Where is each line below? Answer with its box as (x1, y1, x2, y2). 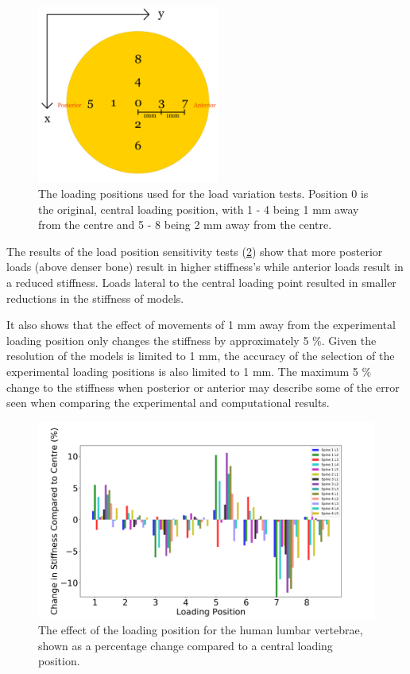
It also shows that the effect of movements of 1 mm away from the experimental (6, 316, 396, 333)
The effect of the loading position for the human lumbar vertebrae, (38, 621, 363, 637)
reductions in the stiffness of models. (6, 289, 184, 306)
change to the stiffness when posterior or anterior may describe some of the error (6, 378, 400, 395)
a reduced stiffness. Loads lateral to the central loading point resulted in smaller (6, 274, 396, 290)
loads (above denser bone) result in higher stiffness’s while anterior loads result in (6, 258, 404, 275)
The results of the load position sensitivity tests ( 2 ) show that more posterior (6, 242, 383, 259)
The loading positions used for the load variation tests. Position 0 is (38, 185, 369, 202)
